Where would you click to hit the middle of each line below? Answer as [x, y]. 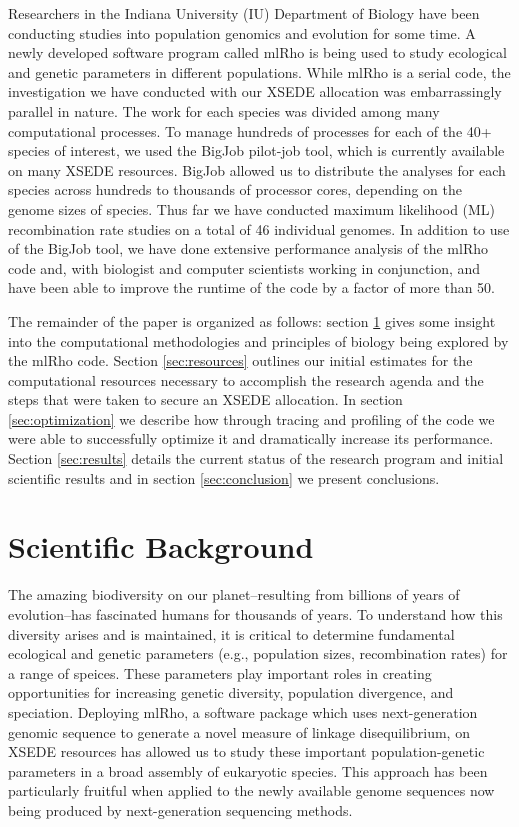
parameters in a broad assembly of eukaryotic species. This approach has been [248, 770]
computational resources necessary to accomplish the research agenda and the [246, 379]
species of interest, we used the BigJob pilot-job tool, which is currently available [256, 150]
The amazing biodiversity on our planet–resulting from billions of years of [234, 594]
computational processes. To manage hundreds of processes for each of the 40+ [250, 130]
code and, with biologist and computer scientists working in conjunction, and [244, 267]
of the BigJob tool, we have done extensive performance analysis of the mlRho [248, 248]
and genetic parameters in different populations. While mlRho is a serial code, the [259, 71]
